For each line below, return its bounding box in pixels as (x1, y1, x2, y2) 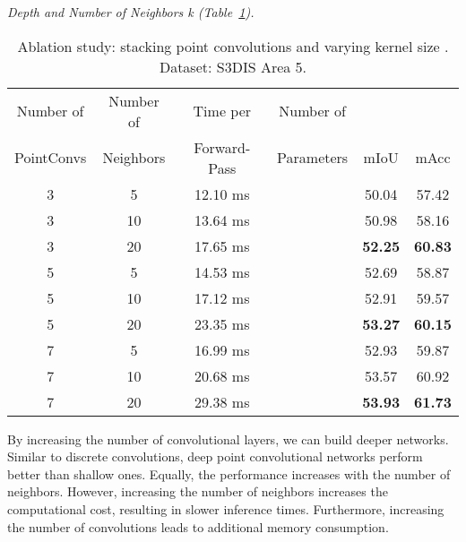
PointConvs (14, 147, 87, 168)
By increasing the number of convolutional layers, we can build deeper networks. (7, 429, 449, 448)
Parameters (277, 147, 349, 168)
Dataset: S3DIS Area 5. (159, 56, 307, 77)
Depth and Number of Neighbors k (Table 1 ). (7, 3, 255, 21)
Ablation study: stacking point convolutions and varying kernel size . (17, 35, 449, 56)
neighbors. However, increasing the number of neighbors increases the (7, 482, 388, 501)
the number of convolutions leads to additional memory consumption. (7, 517, 389, 536)
